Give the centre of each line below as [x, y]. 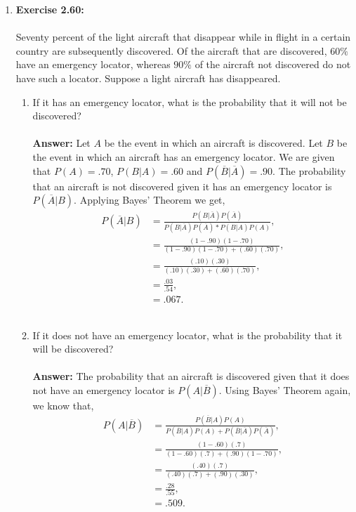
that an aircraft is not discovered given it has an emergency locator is [182, 186]
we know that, [63, 405]
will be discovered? [73, 349]
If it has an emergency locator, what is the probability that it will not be [190, 101]
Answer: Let [61, 143]
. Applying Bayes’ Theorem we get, [150, 200]
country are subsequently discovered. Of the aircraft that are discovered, [171, 50]
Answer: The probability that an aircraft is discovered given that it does [191, 376]
